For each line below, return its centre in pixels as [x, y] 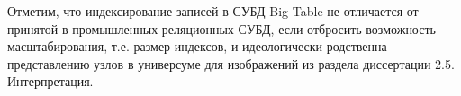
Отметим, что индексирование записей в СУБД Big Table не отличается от [213, 11]
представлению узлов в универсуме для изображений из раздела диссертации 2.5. [231, 63]
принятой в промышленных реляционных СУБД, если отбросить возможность [221, 28]
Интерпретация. [50, 81]
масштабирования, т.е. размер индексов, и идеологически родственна [197, 46]
